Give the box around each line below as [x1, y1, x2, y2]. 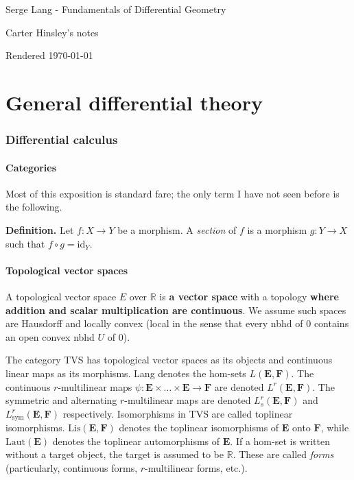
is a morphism [247, 222, 307, 237]
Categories [5, 160, 57, 174]
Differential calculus [5, 131, 118, 148]
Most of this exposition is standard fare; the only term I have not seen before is [5, 186, 340, 200]
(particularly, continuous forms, [5, 460, 138, 475]
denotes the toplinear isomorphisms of [119, 420, 279, 435]
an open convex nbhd [5, 329, 95, 344]
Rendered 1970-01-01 [5, 48, 93, 62]
